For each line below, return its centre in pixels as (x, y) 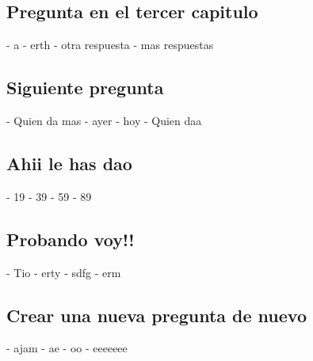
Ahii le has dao (69, 163)
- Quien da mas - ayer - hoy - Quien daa (104, 120)
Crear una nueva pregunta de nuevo (157, 315)
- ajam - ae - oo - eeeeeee (67, 348)
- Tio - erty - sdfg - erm (64, 272)
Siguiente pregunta (85, 87)
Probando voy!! (71, 239)
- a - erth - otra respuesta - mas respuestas (110, 45)
